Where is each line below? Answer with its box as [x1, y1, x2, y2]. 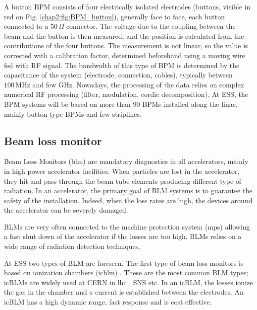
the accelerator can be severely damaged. [4, 205, 128, 215]
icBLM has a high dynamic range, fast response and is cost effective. [4, 297, 212, 307]
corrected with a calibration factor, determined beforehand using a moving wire [4, 50, 245, 60]
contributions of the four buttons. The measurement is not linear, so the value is [4, 40, 248, 51]
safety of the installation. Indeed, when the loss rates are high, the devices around [4, 195, 253, 205]
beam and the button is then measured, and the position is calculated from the [4, 30, 244, 41]
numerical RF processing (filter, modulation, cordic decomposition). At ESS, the [4, 89, 248, 99]
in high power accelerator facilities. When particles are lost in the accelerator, [4, 165, 240, 176]
